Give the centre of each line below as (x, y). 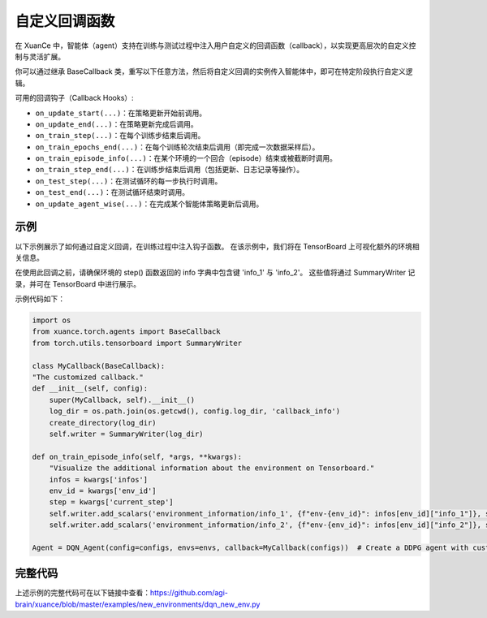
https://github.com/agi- (190, 593)
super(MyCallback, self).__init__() (122, 400)
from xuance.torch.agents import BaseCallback (126, 332)
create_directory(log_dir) (103, 423)
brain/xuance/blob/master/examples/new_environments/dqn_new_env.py (138, 604)
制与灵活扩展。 (40, 56)
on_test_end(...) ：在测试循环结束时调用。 (112, 192)
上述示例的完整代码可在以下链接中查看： (82, 593)
